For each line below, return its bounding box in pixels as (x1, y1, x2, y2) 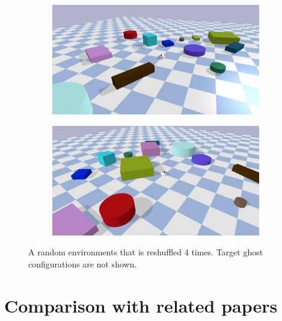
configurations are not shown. (28, 257, 137, 270)
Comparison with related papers (4, 293, 278, 317)
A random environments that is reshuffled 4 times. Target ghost (28, 246, 263, 258)
